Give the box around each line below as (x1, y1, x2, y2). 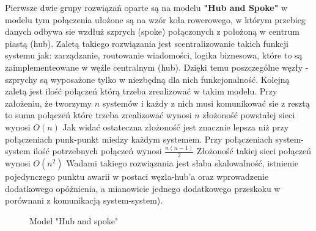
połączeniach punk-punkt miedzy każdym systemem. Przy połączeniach (5, 132, 273, 145)
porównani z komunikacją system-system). (5, 194, 163, 207)
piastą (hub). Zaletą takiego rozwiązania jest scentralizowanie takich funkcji (5, 37, 288, 49)
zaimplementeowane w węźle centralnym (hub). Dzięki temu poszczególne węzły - (5, 60, 309, 73)
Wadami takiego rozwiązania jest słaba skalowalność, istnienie (66, 157, 298, 169)
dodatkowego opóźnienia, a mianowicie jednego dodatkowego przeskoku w (5, 182, 281, 194)
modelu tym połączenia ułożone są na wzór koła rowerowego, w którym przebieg (5, 13, 306, 26)
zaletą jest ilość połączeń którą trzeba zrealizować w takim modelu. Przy (5, 85, 277, 98)
